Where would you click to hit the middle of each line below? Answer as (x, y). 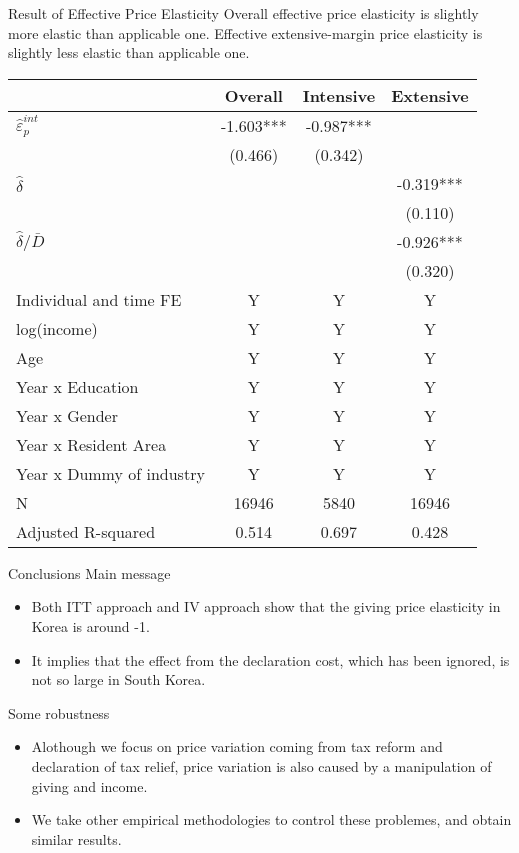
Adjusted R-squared (86, 531)
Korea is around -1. (90, 625)
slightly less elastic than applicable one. (129, 52)
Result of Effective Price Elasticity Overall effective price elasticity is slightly (243, 13)
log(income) (57, 328)
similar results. (76, 838)
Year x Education (77, 386)
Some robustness (59, 712)
